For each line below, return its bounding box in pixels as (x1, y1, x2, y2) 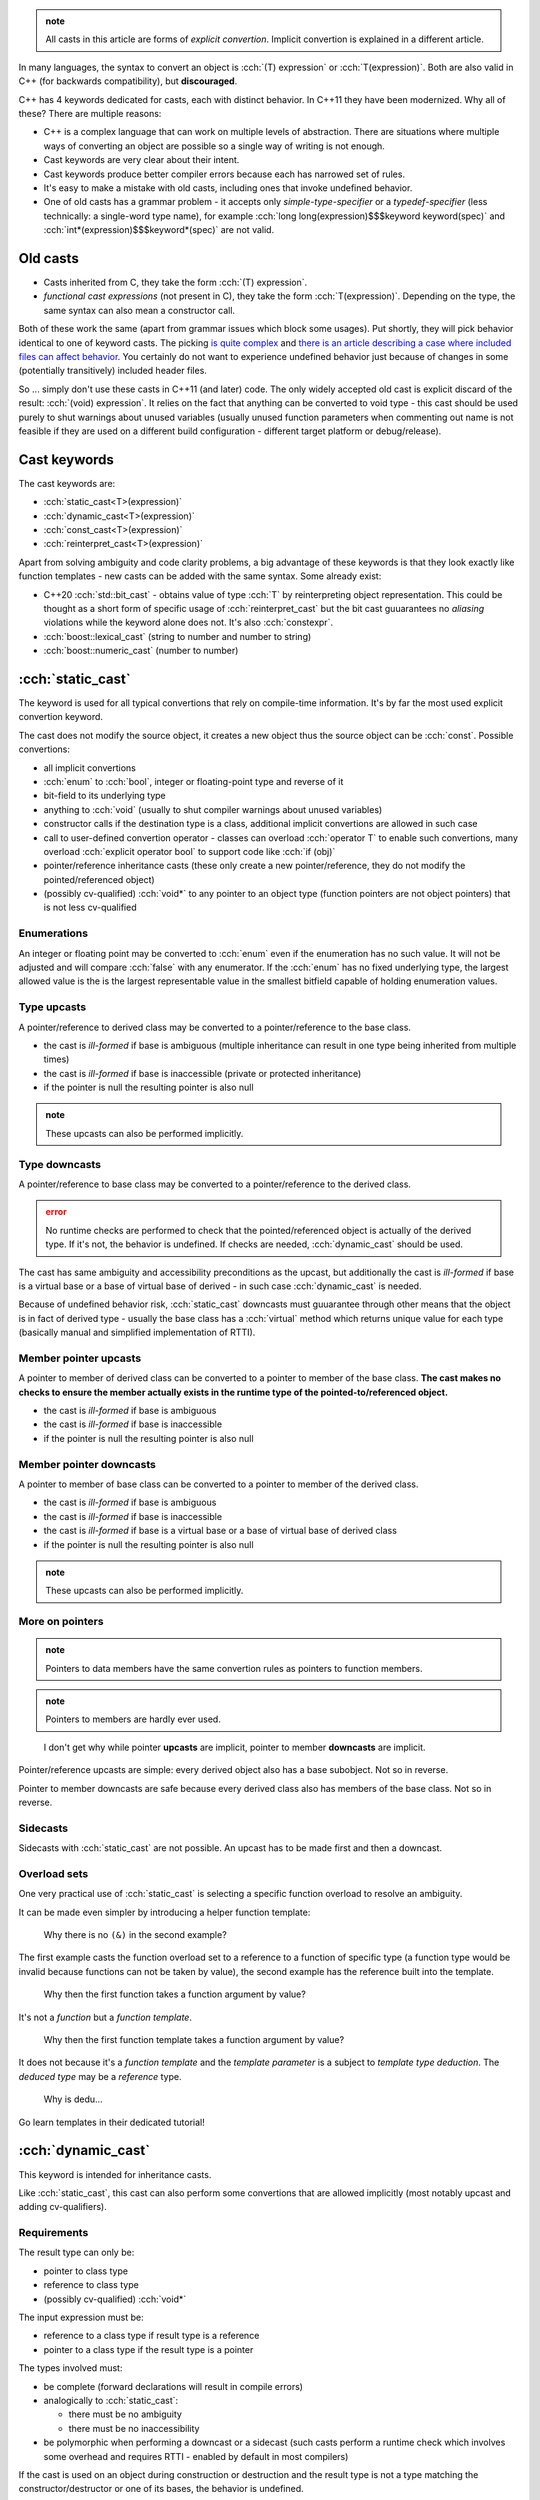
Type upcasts (18, 1000, 87, 1014)
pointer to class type (43, 2265, 129, 2277)
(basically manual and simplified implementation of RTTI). (18, 1326, 256, 1339)
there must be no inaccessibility (68, 2422, 200, 2434)
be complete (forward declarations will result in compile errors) (43, 2380, 304, 2392)
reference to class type (43, 2279, 139, 2291)
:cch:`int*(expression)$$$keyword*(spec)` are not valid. (43, 224, 275, 236)
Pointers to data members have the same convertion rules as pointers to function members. (45, 1662, 423, 1674)
